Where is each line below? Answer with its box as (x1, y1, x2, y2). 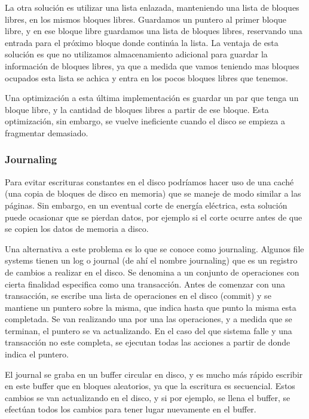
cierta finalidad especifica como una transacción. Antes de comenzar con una (5, 277, 285, 290)
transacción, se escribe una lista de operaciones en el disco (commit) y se (5, 289, 271, 302)
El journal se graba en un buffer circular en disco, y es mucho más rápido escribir (5, 368, 303, 380)
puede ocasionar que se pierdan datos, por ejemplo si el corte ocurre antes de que (5, 210, 302, 223)
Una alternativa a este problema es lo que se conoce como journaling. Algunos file (5, 242, 304, 255)
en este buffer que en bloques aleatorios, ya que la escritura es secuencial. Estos (5, 380, 295, 392)
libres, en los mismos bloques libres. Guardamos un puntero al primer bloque (5, 13, 287, 25)
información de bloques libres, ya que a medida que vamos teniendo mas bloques (5, 59, 299, 72)
